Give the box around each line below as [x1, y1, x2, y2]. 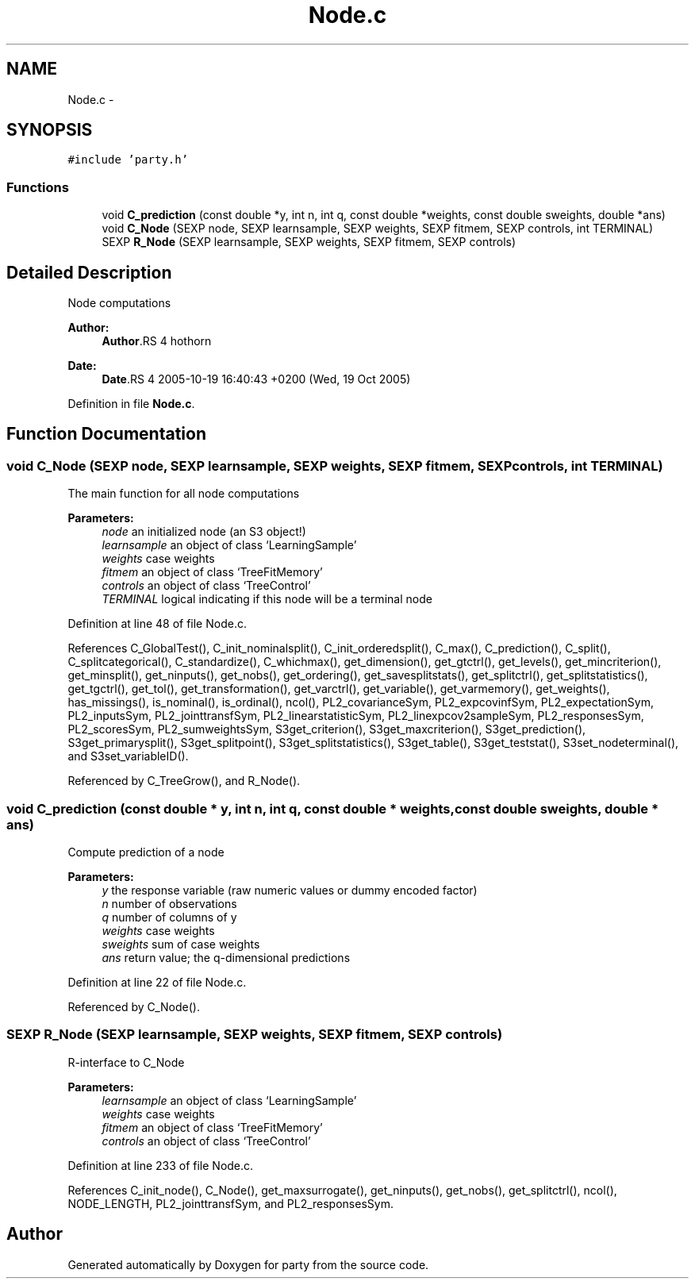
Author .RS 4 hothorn [102, 334, 212, 348]
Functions [6, 179, 69, 195]
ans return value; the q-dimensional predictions [102, 951, 351, 964]
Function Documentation [6, 424, 206, 444]
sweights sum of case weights [102, 937, 260, 951]
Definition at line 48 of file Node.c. [67, 617, 247, 631]
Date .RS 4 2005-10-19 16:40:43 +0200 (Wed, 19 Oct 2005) [102, 372, 411, 387]
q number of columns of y [102, 910, 237, 924]
